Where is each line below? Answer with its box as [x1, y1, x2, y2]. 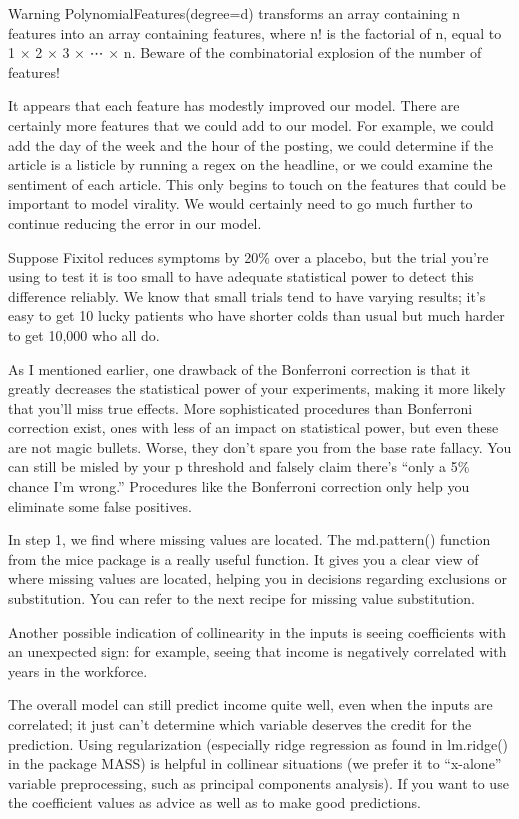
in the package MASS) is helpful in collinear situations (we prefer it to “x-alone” [8, 753, 502, 774]
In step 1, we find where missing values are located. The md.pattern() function [8, 529, 491, 550]
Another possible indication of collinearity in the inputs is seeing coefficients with [8, 621, 506, 642]
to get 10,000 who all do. [8, 324, 160, 345]
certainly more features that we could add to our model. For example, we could [8, 114, 494, 135]
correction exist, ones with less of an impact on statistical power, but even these [8, 417, 499, 438]
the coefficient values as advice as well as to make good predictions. [8, 792, 421, 813]
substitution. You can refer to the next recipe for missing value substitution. [8, 588, 475, 609]
